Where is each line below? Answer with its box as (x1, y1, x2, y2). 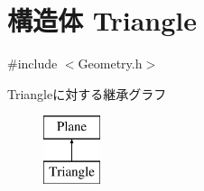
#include (7, 54, 58, 73)
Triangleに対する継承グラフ (7, 84, 167, 103)
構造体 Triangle (7, 2, 197, 39)
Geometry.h (78, 54, 143, 73)
